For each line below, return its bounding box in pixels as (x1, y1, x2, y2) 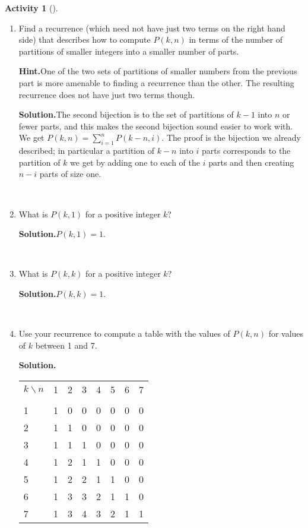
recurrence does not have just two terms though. (18, 88, 195, 100)
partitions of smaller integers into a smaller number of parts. (18, 45, 239, 57)
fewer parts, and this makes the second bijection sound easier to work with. (18, 119, 293, 132)
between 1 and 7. (35, 339, 97, 351)
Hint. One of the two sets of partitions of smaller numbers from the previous (18, 65, 297, 77)
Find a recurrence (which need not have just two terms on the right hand (18, 21, 285, 34)
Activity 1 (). (5, 2, 58, 14)
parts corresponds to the (202, 144, 291, 157)
